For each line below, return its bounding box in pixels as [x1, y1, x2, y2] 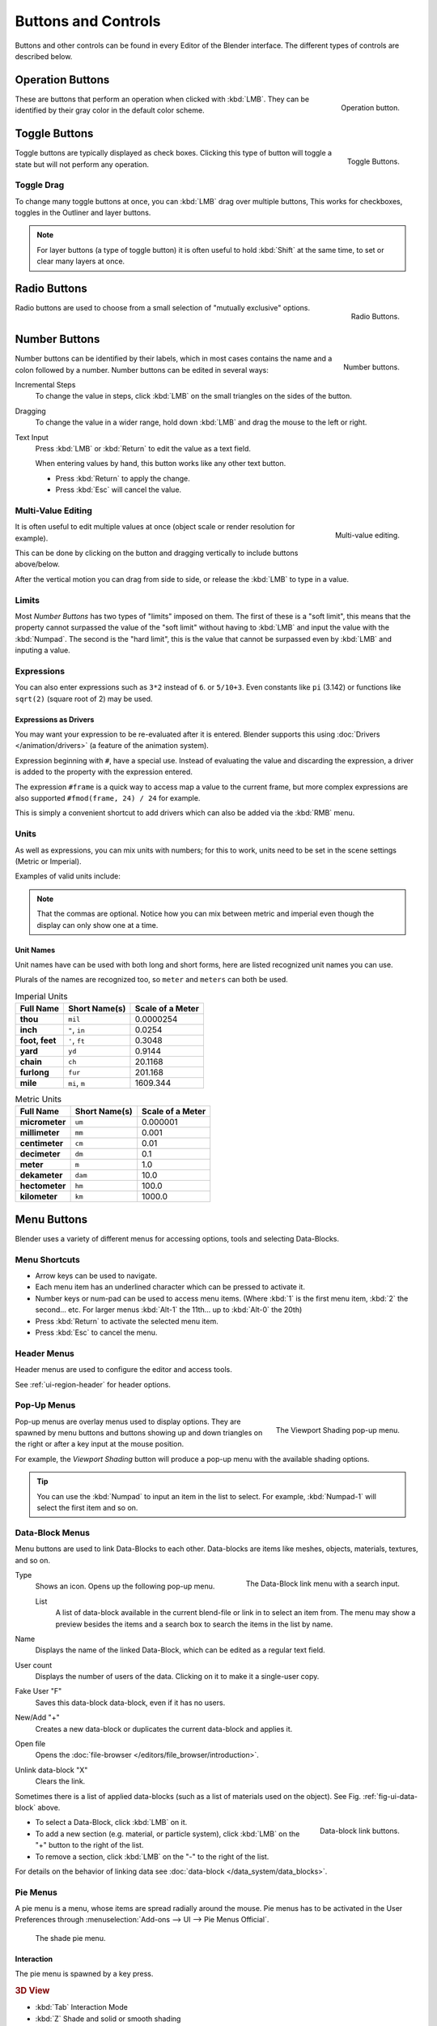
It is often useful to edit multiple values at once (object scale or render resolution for [15, 522, 295, 532]
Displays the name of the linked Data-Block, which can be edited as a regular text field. [35, 1645, 325, 1655]
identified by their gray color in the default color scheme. [15, 105, 206, 115]
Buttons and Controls [15, 12, 161, 30]
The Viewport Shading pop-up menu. [275, 1425, 400, 1434]
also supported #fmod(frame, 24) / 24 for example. [15, 793, 201, 803]
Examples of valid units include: [15, 871, 121, 881]
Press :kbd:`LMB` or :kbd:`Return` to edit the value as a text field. [35, 443, 251, 453]
